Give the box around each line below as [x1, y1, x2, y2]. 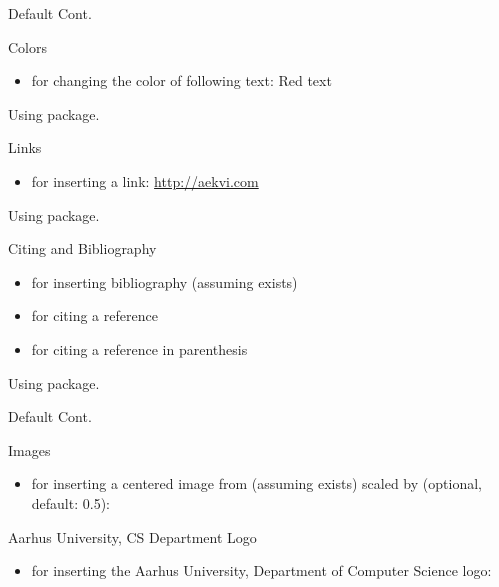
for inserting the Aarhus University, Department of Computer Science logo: [31, 560, 492, 581]
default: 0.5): [31, 492, 110, 513]
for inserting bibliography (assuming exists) [31, 271, 298, 292]
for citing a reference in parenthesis [31, 338, 248, 359]
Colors [8, 36, 48, 57]
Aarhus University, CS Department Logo [8, 526, 257, 547]
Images [8, 439, 51, 460]
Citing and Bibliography [8, 238, 157, 259]
